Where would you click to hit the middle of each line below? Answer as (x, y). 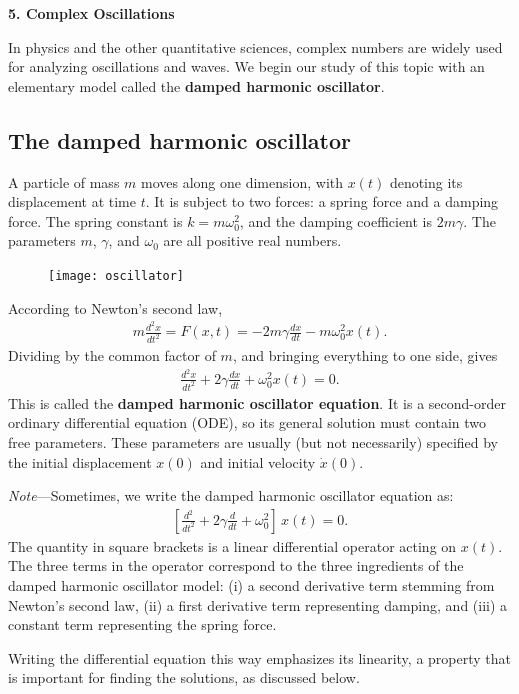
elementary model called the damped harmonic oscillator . (196, 85)
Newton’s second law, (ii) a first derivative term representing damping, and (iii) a (258, 604)
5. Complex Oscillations (91, 13)
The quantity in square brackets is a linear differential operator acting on (232, 545)
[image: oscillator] (116, 275)
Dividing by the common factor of (112, 355)
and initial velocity (258, 461)
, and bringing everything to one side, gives (365, 355)
